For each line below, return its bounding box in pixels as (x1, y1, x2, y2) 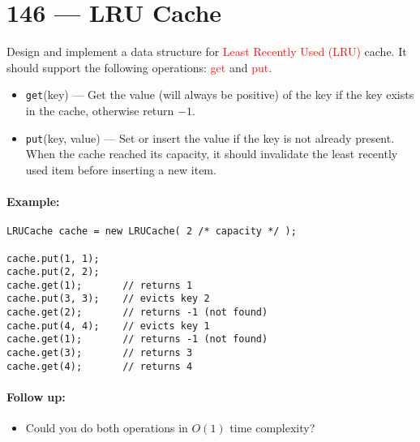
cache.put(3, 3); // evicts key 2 (6, 293, 210, 305)
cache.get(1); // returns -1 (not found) (6, 333, 268, 345)
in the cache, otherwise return (25, 101, 174, 118)
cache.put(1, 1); (6, 252, 100, 264)
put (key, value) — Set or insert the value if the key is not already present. (25, 129, 395, 146)
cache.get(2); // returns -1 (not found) (6, 307, 268, 319)
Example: (6, 193, 60, 209)
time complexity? (229, 419, 315, 436)
